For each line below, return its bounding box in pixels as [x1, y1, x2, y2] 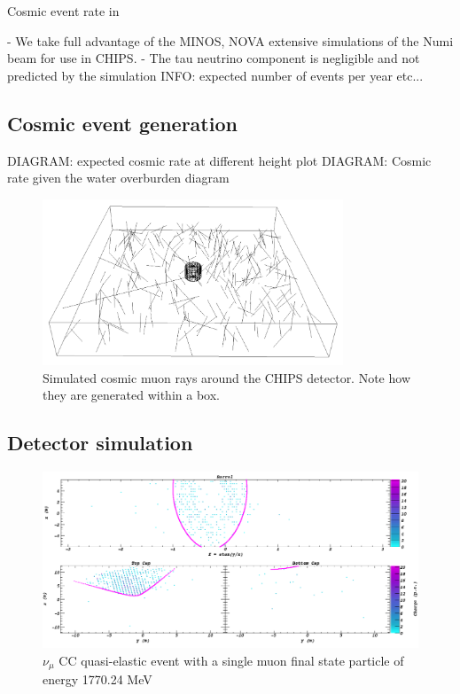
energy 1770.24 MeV [43, 670, 152, 689]
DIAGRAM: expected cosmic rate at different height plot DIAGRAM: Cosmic [7, 151, 432, 169]
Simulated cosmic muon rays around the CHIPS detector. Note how [43, 368, 411, 386]
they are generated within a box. [43, 386, 220, 404]
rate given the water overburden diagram [7, 168, 230, 187]
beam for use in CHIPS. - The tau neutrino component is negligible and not [7, 49, 420, 67]
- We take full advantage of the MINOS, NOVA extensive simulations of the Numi [7, 31, 454, 50]
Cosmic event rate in [7, 2, 120, 19]
